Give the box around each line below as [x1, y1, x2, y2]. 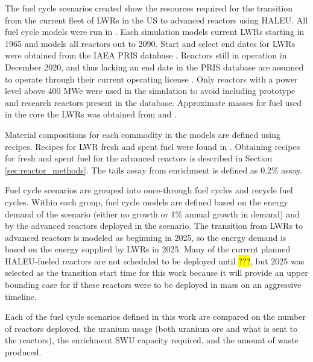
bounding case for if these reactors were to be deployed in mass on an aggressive [5, 278, 302, 291]
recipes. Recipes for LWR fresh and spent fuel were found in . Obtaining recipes [5, 140, 300, 152]
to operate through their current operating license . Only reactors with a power [5, 72, 298, 85]
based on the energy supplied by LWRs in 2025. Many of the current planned [5, 243, 291, 255]
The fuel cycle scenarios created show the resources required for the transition [5, 2, 293, 14]
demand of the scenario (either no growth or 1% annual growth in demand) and [5, 207, 300, 220]
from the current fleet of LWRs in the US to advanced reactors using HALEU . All [5, 13, 308, 26]
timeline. [5, 290, 37, 302]
